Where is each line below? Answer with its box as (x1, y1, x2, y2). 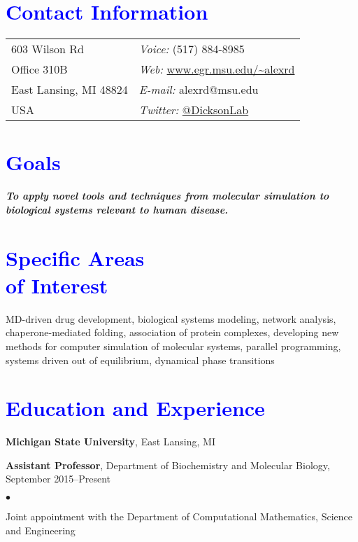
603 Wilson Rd (11, 41, 84, 57)
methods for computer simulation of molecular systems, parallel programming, (6, 338, 341, 353)
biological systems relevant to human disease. (6, 202, 229, 216)
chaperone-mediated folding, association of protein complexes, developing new (6, 325, 339, 340)
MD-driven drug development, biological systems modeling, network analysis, (6, 311, 336, 326)
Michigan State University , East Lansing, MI (6, 434, 215, 449)
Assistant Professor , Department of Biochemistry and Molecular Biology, (6, 457, 330, 472)
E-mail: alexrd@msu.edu (138, 81, 259, 98)
